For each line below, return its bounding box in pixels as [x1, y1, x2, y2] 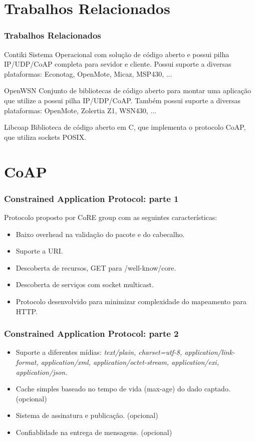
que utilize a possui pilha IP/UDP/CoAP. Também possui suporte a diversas [4, 95, 240, 105]
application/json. [16, 366, 68, 377]
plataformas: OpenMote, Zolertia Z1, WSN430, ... [4, 105, 156, 115]
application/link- [184, 347, 235, 357]
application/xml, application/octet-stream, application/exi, [41, 356, 219, 367]
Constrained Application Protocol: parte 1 [4, 192, 179, 204]
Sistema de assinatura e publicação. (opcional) [16, 410, 158, 420]
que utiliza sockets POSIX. [4, 131, 87, 142]
